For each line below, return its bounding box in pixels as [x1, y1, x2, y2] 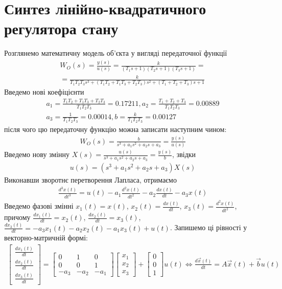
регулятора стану [4, 18, 119, 39]
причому [4, 212, 31, 223]
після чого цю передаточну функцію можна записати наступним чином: [4, 123, 227, 134]
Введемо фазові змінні [4, 201, 74, 211]
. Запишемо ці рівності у [170, 222, 247, 233]
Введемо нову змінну [4, 149, 70, 160]
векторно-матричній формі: [4, 232, 88, 243]
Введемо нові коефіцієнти [4, 86, 84, 97]
